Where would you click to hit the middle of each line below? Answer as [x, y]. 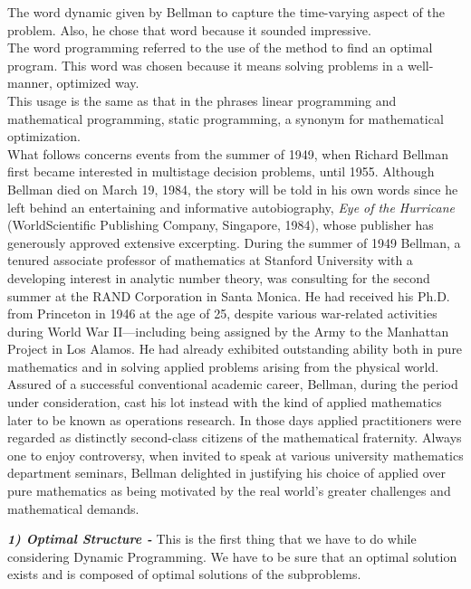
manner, [30, 83]
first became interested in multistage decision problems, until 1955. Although [221, 171]
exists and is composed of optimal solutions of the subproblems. [184, 574]
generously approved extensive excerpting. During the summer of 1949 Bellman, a [234, 242]
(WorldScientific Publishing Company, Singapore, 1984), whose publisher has [221, 225]
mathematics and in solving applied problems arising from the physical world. [223, 366]
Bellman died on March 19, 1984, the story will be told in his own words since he [233, 189]
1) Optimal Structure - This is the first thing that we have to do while [212, 539]
